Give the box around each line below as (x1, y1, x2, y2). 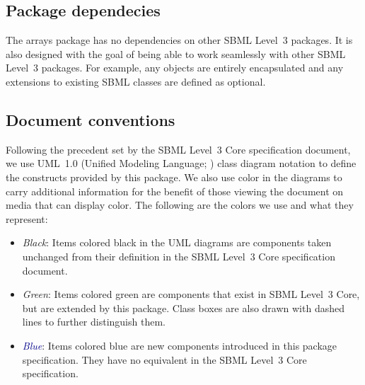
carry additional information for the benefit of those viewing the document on (6, 183, 344, 198)
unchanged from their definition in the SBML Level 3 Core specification (22, 248, 335, 263)
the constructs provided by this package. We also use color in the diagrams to (6, 169, 342, 184)
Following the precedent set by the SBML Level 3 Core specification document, (6, 142, 351, 156)
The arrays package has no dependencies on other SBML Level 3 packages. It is (6, 33, 353, 47)
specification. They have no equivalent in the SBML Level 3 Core (22, 352, 307, 367)
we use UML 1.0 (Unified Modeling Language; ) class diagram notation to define (6, 156, 357, 171)
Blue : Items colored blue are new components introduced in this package (22, 338, 337, 352)
